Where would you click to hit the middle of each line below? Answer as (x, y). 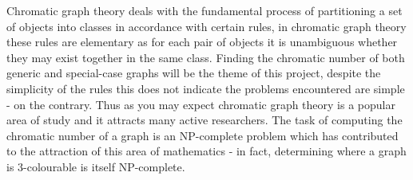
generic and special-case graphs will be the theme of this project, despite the (194, 73)
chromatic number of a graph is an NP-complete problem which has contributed (203, 135)
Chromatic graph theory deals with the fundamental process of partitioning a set (205, 10)
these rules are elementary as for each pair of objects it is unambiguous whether (202, 42)
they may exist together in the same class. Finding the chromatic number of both (206, 57)
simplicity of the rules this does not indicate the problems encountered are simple (206, 88)
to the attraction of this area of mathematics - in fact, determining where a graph (206, 151)
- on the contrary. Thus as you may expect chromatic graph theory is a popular (201, 104)
